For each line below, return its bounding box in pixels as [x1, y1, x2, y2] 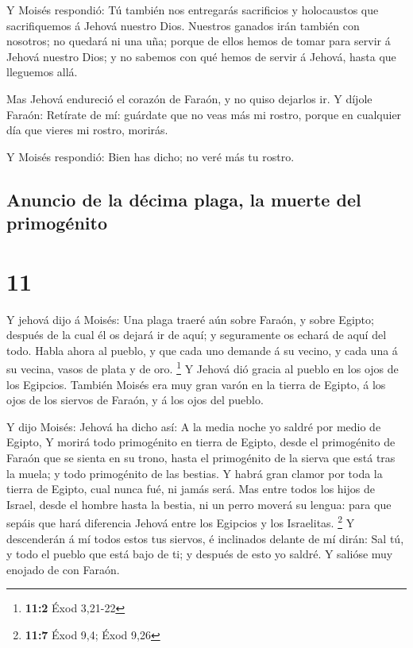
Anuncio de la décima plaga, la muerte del [6, 187, 361, 211]
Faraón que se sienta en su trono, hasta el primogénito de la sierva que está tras [6, 449, 396, 466]
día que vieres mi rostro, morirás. [6, 121, 168, 138]
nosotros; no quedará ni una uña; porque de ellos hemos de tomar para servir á [6, 33, 391, 49]
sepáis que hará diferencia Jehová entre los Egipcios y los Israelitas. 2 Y [6, 512, 355, 531]
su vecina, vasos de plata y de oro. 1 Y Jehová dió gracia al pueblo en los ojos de [6, 358, 399, 377]
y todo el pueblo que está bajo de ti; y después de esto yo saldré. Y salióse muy [6, 546, 393, 562]
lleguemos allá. [6, 64, 78, 80]
